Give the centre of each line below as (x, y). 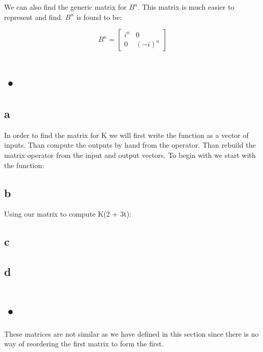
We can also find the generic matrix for (65, 7)
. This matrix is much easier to (186, 7)
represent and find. (33, 17)
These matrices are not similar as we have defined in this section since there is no (131, 333)
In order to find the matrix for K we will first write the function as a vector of (126, 135)
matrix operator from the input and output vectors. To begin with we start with (130, 155)
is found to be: (99, 17)
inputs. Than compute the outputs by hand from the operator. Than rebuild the (130, 145)
